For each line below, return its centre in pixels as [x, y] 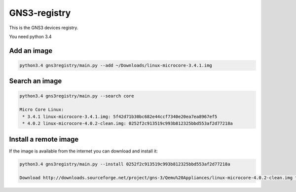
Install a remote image [44, 139]
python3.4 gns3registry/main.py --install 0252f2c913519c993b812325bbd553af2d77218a [125, 164]
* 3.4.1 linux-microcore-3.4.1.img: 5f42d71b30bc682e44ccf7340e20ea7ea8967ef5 [120, 116]
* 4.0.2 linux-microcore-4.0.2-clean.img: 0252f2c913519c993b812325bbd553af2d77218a [128, 124]
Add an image [31, 51]
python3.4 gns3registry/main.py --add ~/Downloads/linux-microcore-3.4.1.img [116, 65]
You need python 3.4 [30, 37]
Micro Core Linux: [42, 110]
